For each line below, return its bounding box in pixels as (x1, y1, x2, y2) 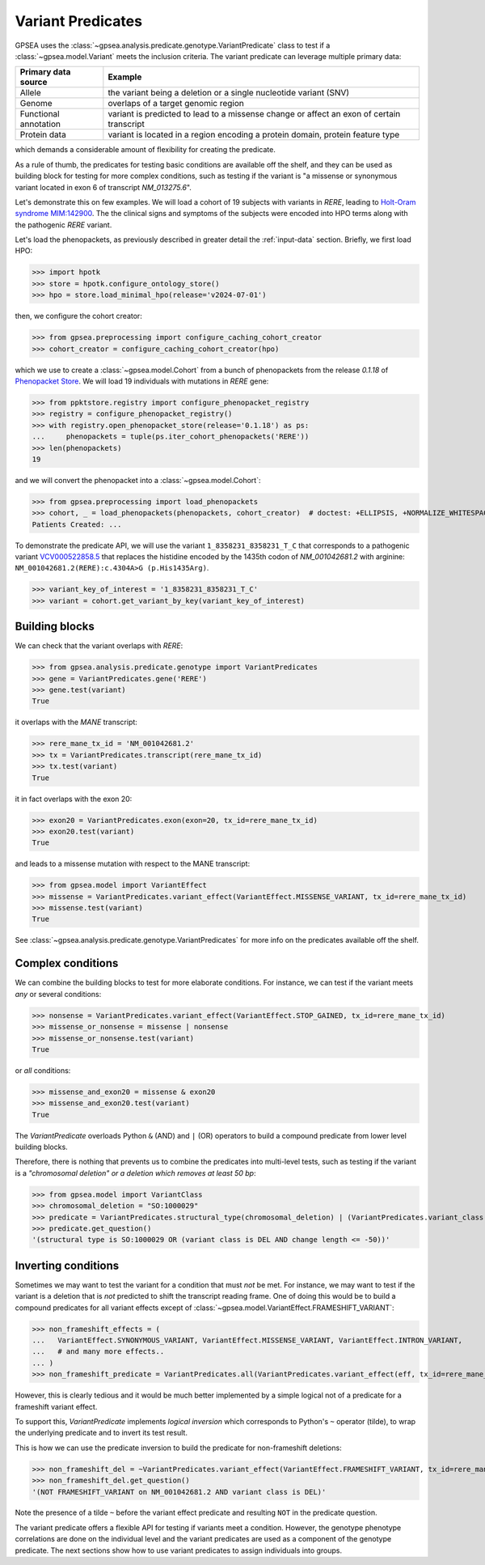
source (19, 77, 48, 88)
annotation (19, 118, 61, 129)
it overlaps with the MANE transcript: (15, 717, 137, 727)
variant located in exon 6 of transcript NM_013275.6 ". (15, 182, 192, 192)
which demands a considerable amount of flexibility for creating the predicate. (15, 145, 276, 155)
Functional (19, 108, 60, 120)
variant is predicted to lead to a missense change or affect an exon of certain (108, 108, 401, 120)
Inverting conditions (15, 1258, 120, 1272)
